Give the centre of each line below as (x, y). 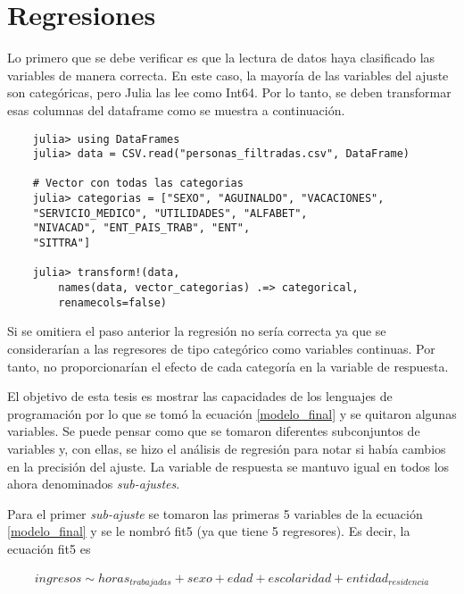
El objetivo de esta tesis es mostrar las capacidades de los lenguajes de (200, 396)
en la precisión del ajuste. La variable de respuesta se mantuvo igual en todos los (228, 466)
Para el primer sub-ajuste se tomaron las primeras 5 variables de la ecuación (215, 513)
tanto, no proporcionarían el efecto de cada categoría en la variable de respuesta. (228, 366)
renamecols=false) (112, 302)
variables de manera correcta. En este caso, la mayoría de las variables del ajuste (228, 75)
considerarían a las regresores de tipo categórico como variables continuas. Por (221, 348)
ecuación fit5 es (49, 548)
